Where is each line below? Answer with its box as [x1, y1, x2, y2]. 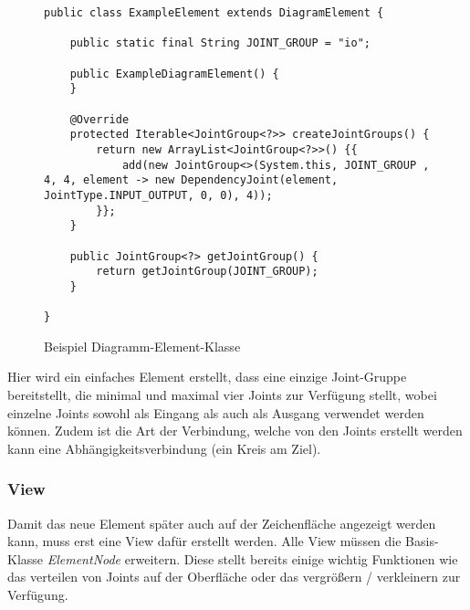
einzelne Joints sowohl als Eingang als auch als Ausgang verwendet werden [7, 403, 424, 422]
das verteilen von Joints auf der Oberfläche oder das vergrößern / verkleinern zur [7, 567, 461, 586]
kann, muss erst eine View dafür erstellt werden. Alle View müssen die [7, 531, 402, 551]
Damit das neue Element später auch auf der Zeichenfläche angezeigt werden [7, 513, 436, 532]
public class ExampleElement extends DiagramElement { [44, 6, 384, 19]
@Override [69, 112, 130, 126]
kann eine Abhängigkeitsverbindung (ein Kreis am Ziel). [7, 438, 321, 457]
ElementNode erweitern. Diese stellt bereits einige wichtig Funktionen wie [47, 549, 458, 568]
